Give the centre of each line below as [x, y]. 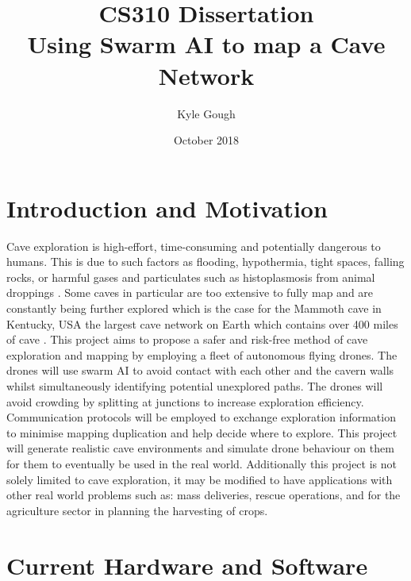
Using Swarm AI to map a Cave [206, 44]
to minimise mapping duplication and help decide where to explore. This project [202, 432]
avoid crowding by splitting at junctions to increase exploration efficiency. [185, 401]
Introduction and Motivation [167, 208]
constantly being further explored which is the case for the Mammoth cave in [194, 308]
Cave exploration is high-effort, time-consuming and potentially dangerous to [194, 246]
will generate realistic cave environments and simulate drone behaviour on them [200, 448]
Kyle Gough [206, 113]
